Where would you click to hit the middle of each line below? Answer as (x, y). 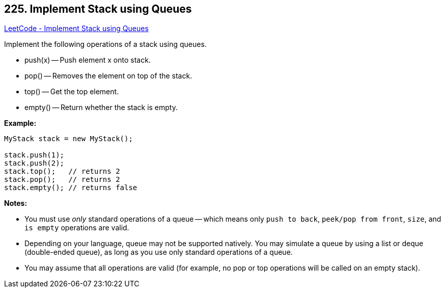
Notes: (16, 203)
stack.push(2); (34, 163)
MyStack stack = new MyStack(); (68, 139)
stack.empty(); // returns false (71, 188)
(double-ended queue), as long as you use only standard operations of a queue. (159, 252)
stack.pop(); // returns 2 (62, 180)
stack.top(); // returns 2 (62, 171)
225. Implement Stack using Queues (98, 9)
